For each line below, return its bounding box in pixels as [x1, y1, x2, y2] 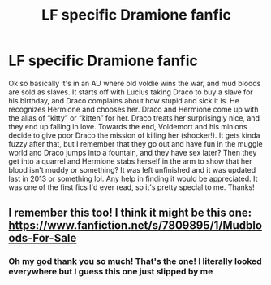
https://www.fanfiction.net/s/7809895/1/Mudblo [8, 218, 262, 233]
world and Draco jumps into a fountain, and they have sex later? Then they [8, 147, 257, 157]
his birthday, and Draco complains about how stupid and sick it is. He [8, 95, 239, 105]
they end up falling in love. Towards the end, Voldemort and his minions [8, 121, 247, 131]
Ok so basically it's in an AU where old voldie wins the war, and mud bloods [8, 78, 261, 88]
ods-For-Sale [8, 231, 77, 245]
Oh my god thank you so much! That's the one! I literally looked [8, 256, 262, 267]
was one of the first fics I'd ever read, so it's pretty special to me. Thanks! [8, 182, 256, 192]
